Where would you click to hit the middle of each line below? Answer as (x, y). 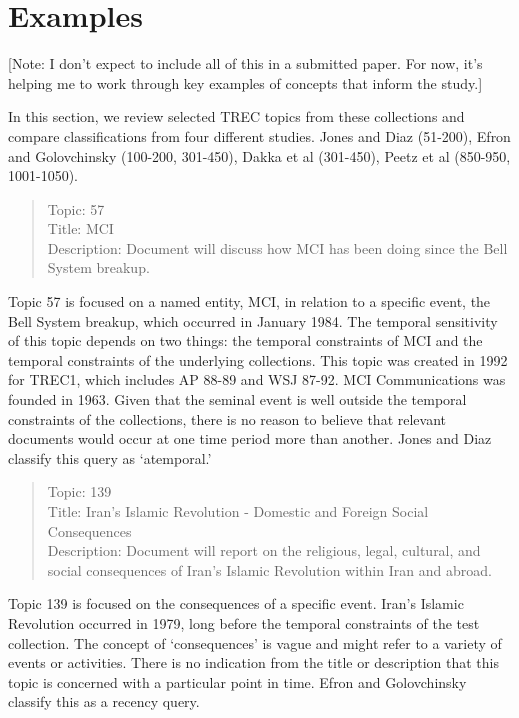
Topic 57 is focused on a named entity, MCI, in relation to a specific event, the (249, 301)
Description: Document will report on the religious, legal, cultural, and (264, 550)
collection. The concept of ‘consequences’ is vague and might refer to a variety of (255, 642)
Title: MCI (80, 228)
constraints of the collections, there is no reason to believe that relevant (227, 418)
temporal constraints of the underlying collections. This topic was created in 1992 (258, 359)
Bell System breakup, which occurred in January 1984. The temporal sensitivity (253, 320)
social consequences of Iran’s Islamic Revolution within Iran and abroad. (269, 569)
